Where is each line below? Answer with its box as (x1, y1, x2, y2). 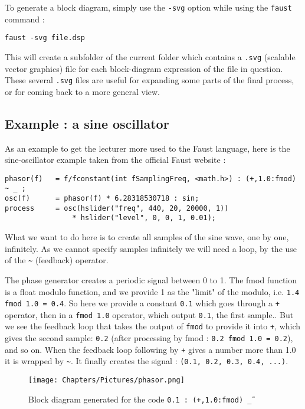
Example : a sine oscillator (5, 114, 169, 132)
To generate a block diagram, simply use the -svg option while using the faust (5, 1, 292, 13)
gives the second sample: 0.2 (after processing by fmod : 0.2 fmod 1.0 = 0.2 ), (5, 332, 293, 344)
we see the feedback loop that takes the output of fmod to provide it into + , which (5, 320, 301, 332)
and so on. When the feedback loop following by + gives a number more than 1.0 (5, 343, 296, 355)
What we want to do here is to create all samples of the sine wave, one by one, (5, 231, 289, 243)
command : (5, 12, 45, 25)
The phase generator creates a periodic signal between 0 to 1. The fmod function (5, 273, 297, 286)
